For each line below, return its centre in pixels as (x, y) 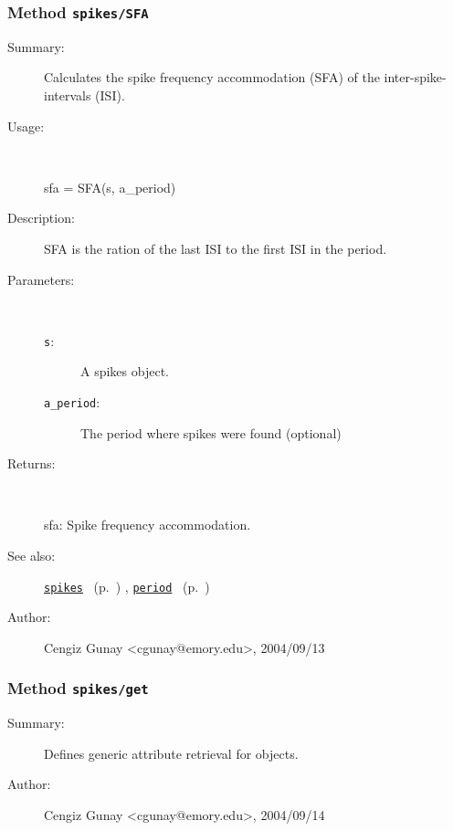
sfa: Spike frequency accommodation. (147, 525)
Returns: (32, 463)
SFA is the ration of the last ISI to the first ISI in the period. (216, 248)
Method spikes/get (78, 688)
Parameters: (41, 279)
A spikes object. (125, 371)
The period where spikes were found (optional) (211, 432)
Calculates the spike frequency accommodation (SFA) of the (212, 77)
